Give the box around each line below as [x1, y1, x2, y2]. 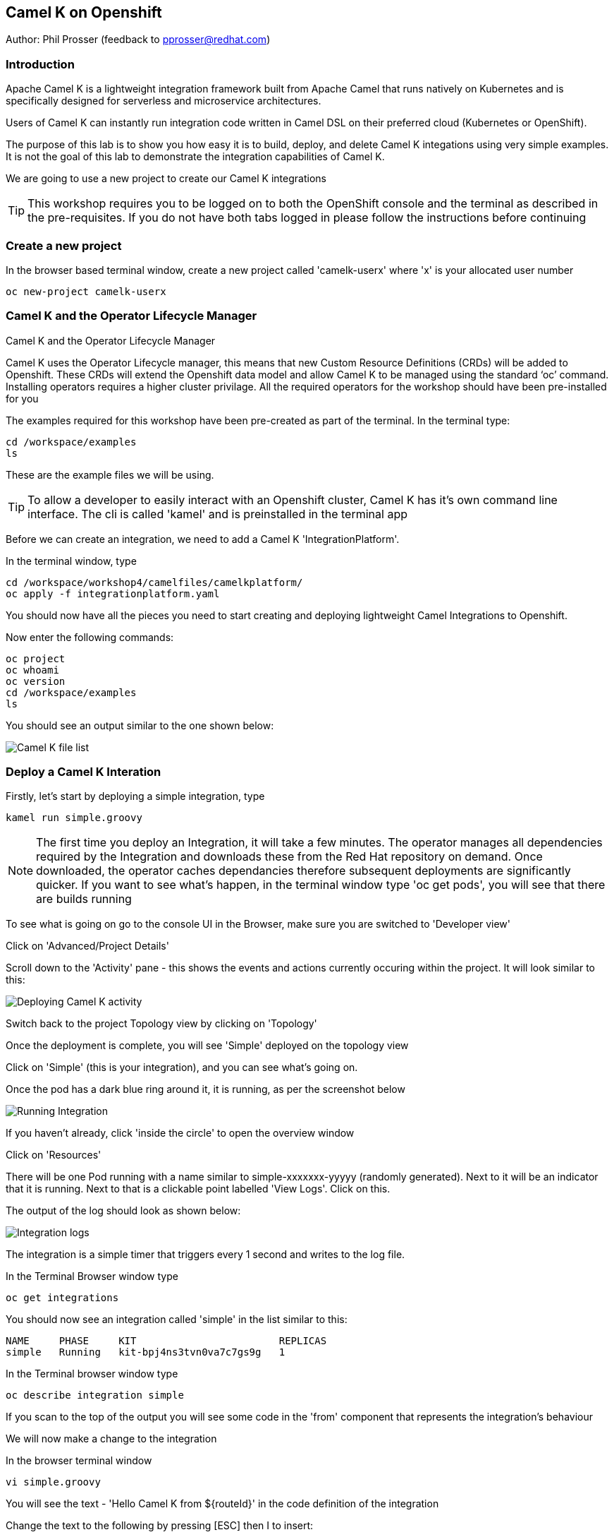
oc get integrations [6, 1292, 119, 1304]
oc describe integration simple [6, 1389, 184, 1401]
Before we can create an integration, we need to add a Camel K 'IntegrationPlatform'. [6, 532, 400, 545]
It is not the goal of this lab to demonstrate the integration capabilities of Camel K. [6, 150, 385, 163]
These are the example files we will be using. [6, 468, 214, 481]
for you [6, 392, 39, 405]
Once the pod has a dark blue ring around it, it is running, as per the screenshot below [6, 1083, 405, 1096]
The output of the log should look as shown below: [6, 1204, 241, 1217]
